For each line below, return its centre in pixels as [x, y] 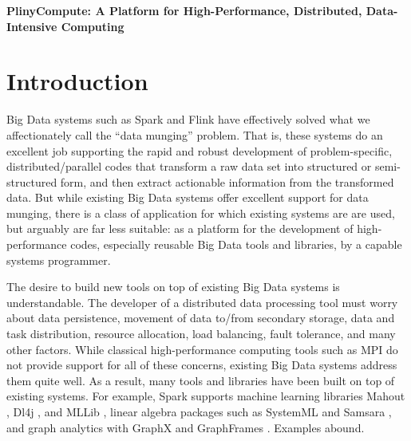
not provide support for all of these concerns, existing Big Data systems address [202, 365]
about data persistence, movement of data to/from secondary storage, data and [201, 318]
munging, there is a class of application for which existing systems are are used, [201, 213]
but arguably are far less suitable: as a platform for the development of [180, 228]
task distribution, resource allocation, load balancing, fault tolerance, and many [201, 334]
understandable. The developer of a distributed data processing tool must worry [202, 302]
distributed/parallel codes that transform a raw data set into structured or [189, 166]
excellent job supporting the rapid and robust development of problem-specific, [200, 150]
